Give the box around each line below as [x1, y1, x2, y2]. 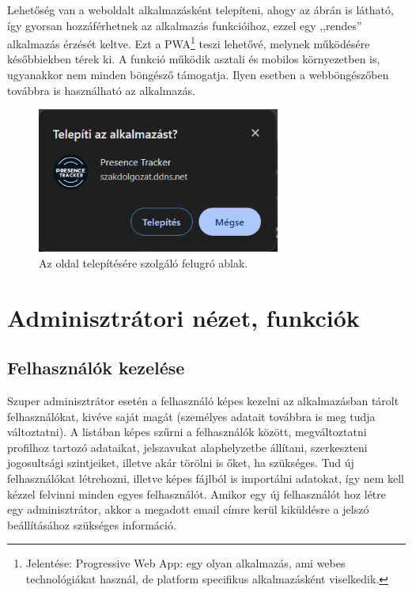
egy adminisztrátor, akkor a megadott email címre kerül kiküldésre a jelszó [7, 501, 369, 518]
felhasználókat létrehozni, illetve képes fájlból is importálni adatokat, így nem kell [7, 470, 405, 487]
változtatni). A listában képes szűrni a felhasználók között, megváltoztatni [7, 423, 367, 440]
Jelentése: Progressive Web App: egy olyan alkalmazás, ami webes [25, 555, 346, 571]
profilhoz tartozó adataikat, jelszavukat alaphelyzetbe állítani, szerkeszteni [7, 438, 368, 455]
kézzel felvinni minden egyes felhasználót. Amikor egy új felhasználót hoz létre [7, 485, 387, 502]
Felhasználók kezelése [7, 355, 185, 380]
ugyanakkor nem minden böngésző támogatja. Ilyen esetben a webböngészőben [7, 66, 389, 83]
